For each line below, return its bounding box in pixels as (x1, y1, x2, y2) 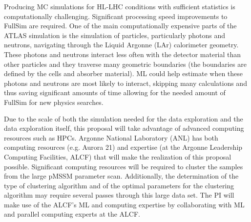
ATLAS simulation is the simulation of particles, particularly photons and (4, 30, 226, 40)
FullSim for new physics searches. (4, 97, 104, 107)
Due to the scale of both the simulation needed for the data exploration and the (4, 113, 243, 123)
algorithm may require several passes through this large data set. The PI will (4, 190, 234, 200)
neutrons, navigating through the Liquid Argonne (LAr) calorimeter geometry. (4, 40, 239, 50)
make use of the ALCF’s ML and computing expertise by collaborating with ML (4, 199, 245, 209)
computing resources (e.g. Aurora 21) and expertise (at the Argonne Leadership (4, 142, 243, 152)
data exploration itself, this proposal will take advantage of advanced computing (4, 123, 244, 133)
